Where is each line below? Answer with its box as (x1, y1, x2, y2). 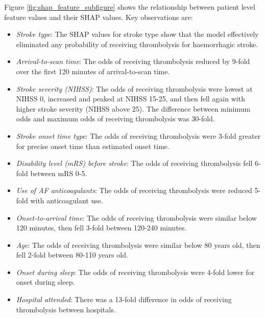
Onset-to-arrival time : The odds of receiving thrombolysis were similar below (16, 212, 257, 223)
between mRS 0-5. (30, 167, 87, 178)
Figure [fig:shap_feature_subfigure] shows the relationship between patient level (4, 2, 255, 12)
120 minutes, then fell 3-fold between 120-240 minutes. (16, 222, 187, 233)
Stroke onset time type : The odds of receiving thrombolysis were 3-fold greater (16, 130, 261, 141)
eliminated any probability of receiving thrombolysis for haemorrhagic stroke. (16, 38, 258, 49)
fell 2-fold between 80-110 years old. (16, 249, 128, 260)
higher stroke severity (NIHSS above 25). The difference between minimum (16, 103, 251, 114)
